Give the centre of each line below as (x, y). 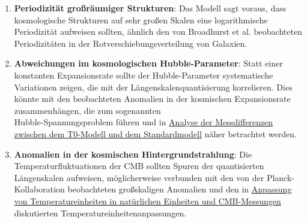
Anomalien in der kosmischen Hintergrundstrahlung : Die (133, 154)
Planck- (281, 177)
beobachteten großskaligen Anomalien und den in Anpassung (180, 189)
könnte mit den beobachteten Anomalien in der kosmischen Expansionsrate (152, 99)
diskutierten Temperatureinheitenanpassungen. (100, 213)
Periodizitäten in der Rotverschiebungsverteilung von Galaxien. (131, 43)
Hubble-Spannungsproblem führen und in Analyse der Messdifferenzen (144, 122)
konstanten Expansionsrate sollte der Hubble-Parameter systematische (144, 75)
